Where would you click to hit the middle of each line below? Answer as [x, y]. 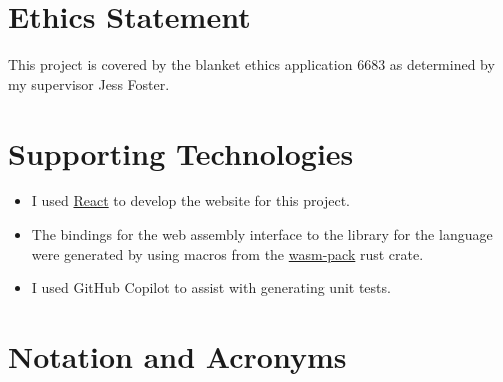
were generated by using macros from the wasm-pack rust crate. [227, 253]
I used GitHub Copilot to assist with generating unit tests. [211, 287]
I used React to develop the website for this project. [191, 200]
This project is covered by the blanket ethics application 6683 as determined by [251, 64]
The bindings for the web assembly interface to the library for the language [262, 234]
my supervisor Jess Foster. [89, 83]
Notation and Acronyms [177, 356]
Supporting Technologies [181, 152]
